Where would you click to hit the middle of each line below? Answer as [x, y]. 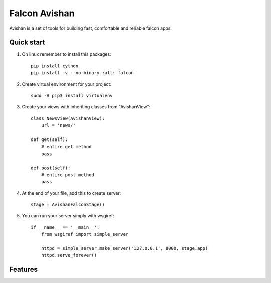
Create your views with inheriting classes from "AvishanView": [86, 107]
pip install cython [55, 66]
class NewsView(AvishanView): [68, 118]
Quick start [27, 42]
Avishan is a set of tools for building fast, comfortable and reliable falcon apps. [90, 28]
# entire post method [68, 175]
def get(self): [49, 139]
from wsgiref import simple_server [85, 234]
